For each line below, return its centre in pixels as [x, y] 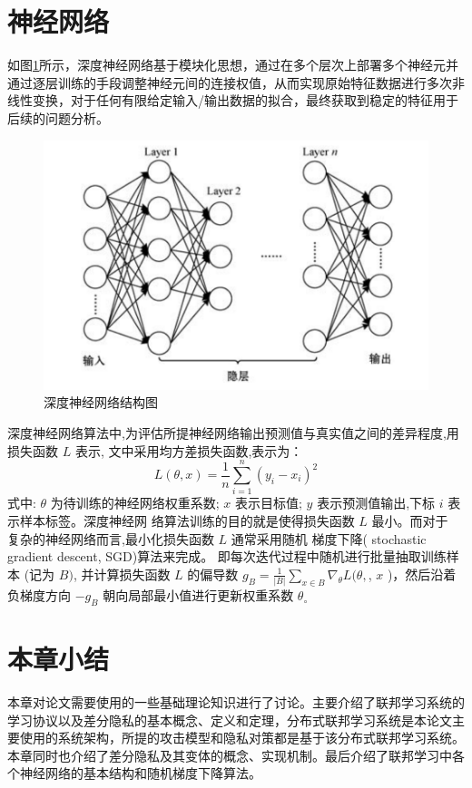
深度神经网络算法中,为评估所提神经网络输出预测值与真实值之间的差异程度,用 [233, 433]
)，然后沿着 [422, 574]
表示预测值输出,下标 [376, 503]
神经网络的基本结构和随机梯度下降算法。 [140, 773]
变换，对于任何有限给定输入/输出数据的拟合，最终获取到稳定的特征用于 [245, 100]
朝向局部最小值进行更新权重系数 [198, 595]
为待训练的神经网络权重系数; [135, 503]
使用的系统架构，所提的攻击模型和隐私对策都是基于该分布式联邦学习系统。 [242, 738]
